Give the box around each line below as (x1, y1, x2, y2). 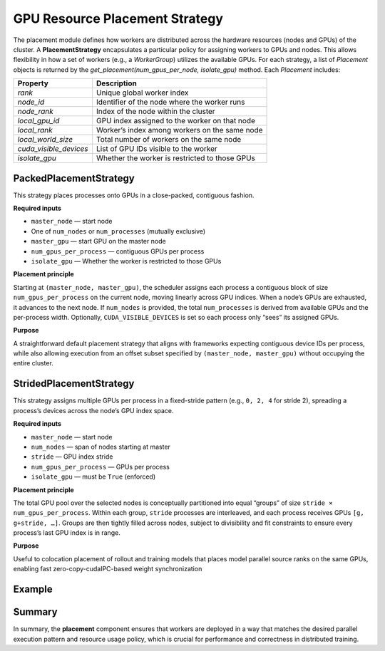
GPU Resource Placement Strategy (13, 11, 224, 26)
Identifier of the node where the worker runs (96, 97, 245, 107)
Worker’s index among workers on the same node (96, 125, 263, 135)
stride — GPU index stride (31, 452, 113, 461)
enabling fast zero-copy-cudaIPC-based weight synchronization (13, 565, 202, 573)
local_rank (17, 125, 53, 135)
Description (96, 78, 137, 88)
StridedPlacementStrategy (13, 377, 135, 390)
